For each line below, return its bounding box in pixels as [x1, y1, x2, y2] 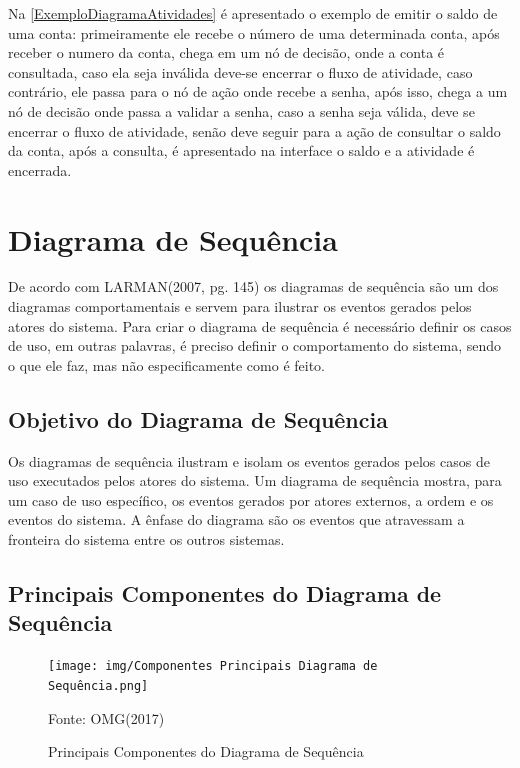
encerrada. [8, 159, 72, 180]
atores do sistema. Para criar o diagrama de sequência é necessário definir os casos [8, 315, 512, 336]
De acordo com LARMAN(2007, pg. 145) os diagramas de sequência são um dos [8, 276, 499, 297]
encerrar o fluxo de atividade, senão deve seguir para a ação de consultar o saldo [8, 120, 501, 141]
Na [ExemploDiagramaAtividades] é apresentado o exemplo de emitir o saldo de [8, 3, 498, 23]
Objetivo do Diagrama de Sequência [8, 403, 388, 434]
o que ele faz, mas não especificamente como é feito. [8, 354, 326, 375]
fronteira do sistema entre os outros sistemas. [8, 529, 285, 550]
